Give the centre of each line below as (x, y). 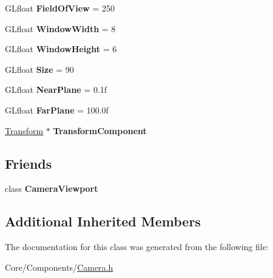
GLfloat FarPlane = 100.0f (57, 110)
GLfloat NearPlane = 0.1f (56, 90)
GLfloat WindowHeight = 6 (61, 49)
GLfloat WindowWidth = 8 (60, 28)
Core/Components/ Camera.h (59, 267)
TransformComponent (100, 130)
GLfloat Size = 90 (39, 69)
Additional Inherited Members (103, 221)
